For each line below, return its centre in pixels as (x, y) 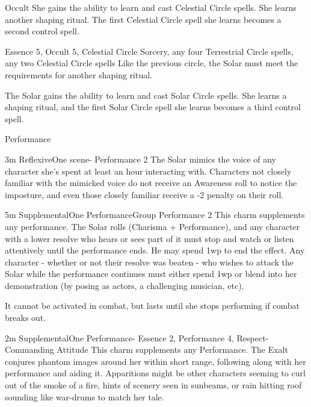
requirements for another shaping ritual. (79, 74)
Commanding (29, 350)
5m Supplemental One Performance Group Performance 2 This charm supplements (155, 215)
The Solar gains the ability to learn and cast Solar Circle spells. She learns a (146, 95)
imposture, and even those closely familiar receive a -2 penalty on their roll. (144, 194)
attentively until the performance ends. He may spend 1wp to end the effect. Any (155, 250)
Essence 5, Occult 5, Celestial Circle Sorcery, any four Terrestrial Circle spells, (149, 51)
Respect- (253, 337)
